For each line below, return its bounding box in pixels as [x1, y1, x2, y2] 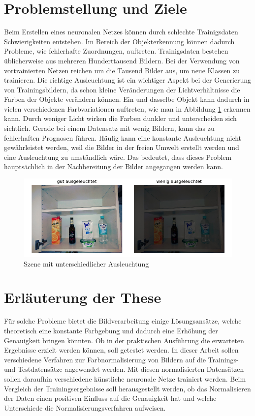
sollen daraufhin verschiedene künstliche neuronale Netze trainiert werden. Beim [4, 373, 246, 384]
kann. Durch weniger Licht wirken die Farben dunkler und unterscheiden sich [4, 113, 237, 123]
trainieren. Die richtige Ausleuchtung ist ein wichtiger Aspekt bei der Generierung [4, 75, 252, 85]
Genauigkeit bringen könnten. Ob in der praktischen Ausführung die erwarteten [4, 335, 244, 345]
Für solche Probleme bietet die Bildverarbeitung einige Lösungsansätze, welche [4, 316, 242, 326]
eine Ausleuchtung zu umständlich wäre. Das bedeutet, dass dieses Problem [4, 151, 232, 162]
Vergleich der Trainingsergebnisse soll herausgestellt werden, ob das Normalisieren [4, 383, 251, 393]
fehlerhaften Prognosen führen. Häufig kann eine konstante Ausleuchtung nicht [4, 132, 242, 143]
